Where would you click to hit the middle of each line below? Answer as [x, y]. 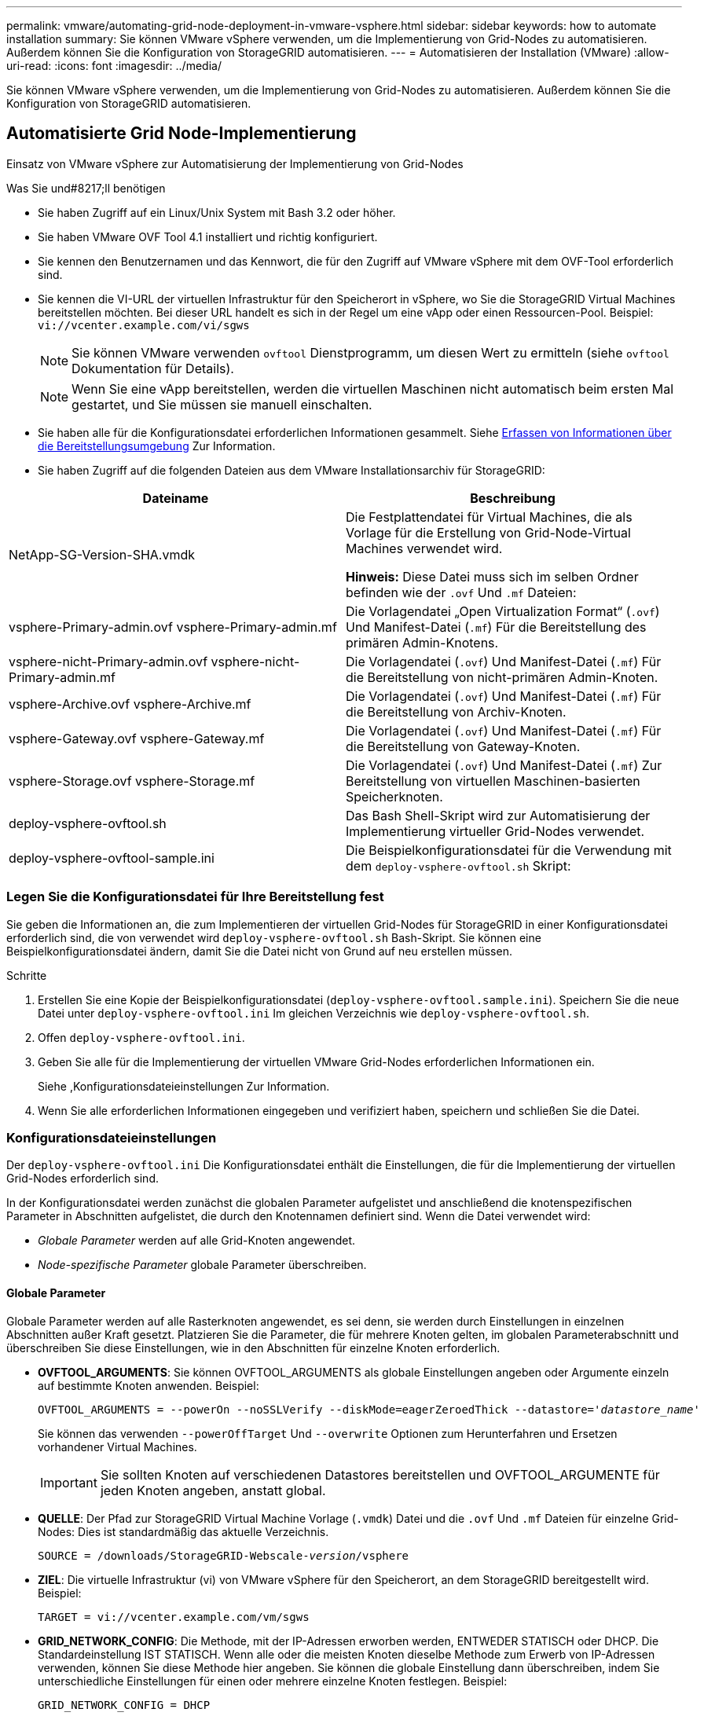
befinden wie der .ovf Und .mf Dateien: [461, 592]
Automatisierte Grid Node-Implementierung [181, 134]
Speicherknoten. [394, 796]
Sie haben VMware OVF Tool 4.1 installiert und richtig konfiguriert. [208, 236]
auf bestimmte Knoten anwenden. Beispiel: [148, 1385]
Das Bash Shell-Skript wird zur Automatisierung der [498, 815]
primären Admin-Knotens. [422, 642]
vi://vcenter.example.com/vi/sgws [144, 325]
